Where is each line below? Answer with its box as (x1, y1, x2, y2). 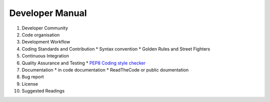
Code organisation (21, 31, 60, 37)
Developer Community (21, 25, 68, 31)
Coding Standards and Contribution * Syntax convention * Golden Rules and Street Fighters (21, 45, 210, 52)
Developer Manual (9, 7, 87, 18)
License (21, 80, 38, 87)
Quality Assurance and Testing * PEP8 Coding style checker (21, 60, 146, 66)
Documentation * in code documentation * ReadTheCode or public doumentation (21, 66, 189, 72)
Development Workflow (21, 39, 70, 45)
